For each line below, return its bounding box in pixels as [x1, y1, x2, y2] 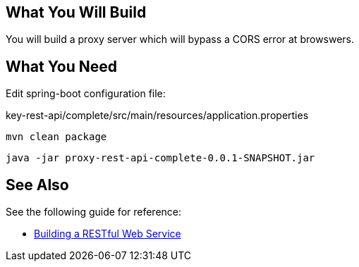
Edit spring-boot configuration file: [6, 87, 166, 100]
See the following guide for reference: [6, 206, 182, 218]
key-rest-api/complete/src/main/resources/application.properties [6, 109, 309, 122]
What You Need [6, 57, 117, 75]
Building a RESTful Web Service [34, 228, 181, 240]
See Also [6, 175, 69, 194]
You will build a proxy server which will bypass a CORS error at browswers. [6, 33, 355, 46]
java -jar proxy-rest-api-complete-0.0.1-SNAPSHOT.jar [6, 152, 315, 164]
